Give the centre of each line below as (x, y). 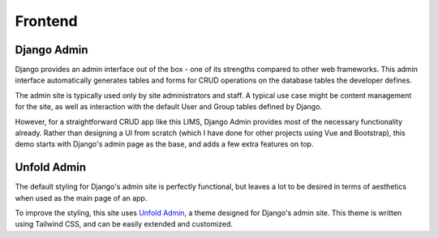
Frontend (46, 21)
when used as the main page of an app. (81, 198)
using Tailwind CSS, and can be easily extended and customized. (124, 224)
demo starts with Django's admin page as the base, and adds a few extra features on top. (164, 144)
